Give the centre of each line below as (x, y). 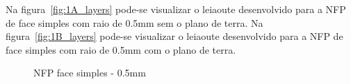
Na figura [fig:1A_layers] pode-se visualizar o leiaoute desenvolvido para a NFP (176, 9)
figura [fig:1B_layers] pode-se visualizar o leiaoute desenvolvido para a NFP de (174, 36)
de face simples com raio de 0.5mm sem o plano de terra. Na (134, 22)
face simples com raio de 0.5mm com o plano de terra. (121, 49)
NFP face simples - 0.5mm (90, 73)
